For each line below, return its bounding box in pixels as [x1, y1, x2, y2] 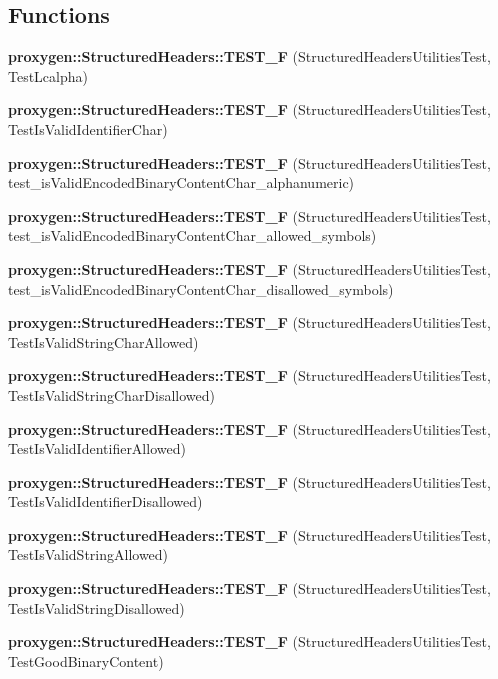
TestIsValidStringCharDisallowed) [8, 384, 216, 405]
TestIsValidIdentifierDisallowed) [8, 491, 203, 512]
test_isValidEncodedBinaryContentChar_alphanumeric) [8, 172, 355, 193]
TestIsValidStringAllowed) [8, 544, 169, 565]
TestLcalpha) [8, 65, 88, 86]
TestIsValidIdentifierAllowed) [8, 438, 186, 459]
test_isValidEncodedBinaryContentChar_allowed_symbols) [8, 225, 377, 246]
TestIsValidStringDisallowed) [8, 597, 185, 618]
